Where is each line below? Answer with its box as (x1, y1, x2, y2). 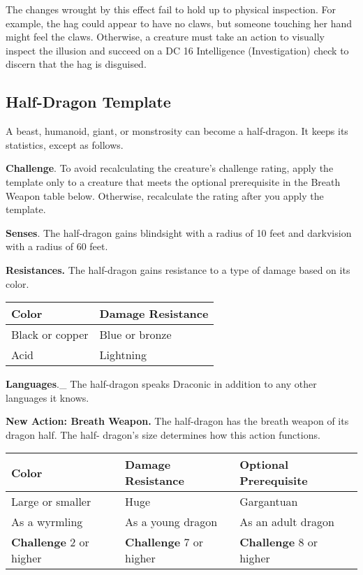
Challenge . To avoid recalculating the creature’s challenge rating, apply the (6, 161, 334, 175)
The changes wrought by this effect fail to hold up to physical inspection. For (6, 2, 336, 16)
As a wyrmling (11, 514, 83, 530)
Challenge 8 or (239, 534, 318, 551)
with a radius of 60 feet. (6, 239, 108, 254)
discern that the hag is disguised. (6, 57, 147, 71)
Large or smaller (11, 493, 91, 510)
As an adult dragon (239, 514, 334, 530)
